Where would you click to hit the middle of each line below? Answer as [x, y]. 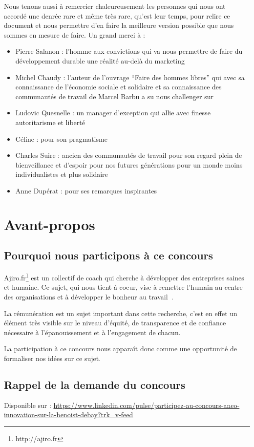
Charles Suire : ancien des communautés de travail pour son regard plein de [129, 155]
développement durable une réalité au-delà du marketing [100, 60]
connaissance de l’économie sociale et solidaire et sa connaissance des [118, 87]
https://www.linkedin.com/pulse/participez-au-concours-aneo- [147, 405]
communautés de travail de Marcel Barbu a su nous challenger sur [114, 96]
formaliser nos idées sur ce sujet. [53, 358]
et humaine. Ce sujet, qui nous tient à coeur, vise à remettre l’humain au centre [123, 287]
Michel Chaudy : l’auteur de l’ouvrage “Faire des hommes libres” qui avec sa [130, 77]
